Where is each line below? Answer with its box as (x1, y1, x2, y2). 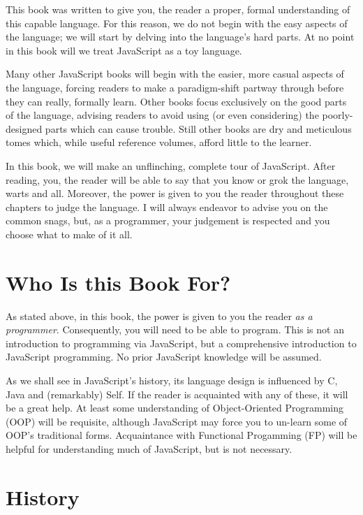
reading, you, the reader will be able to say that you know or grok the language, (6, 172, 349, 187)
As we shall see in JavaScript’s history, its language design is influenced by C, (6, 373, 338, 387)
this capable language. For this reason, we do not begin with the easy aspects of (6, 15, 348, 30)
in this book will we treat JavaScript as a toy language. (6, 43, 242, 57)
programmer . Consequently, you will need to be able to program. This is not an (6, 322, 344, 337)
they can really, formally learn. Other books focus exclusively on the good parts (6, 94, 347, 108)
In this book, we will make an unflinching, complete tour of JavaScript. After (6, 158, 336, 173)
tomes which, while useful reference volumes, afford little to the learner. (6, 135, 312, 150)
